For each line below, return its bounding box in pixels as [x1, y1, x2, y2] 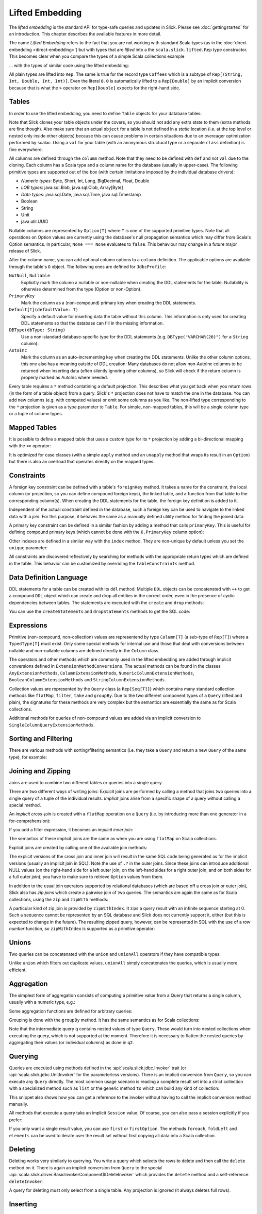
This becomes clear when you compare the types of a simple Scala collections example [9, 53, 184, 59]
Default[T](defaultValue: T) [9, 307, 79, 313]
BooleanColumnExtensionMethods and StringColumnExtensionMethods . [9, 677, 166, 683]
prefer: [9, 1117, 23, 1123]
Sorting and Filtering [9, 735, 73, 743]
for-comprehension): [9, 818, 51, 824]
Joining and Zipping [9, 767, 71, 775]
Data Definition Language [9, 573, 88, 581]
